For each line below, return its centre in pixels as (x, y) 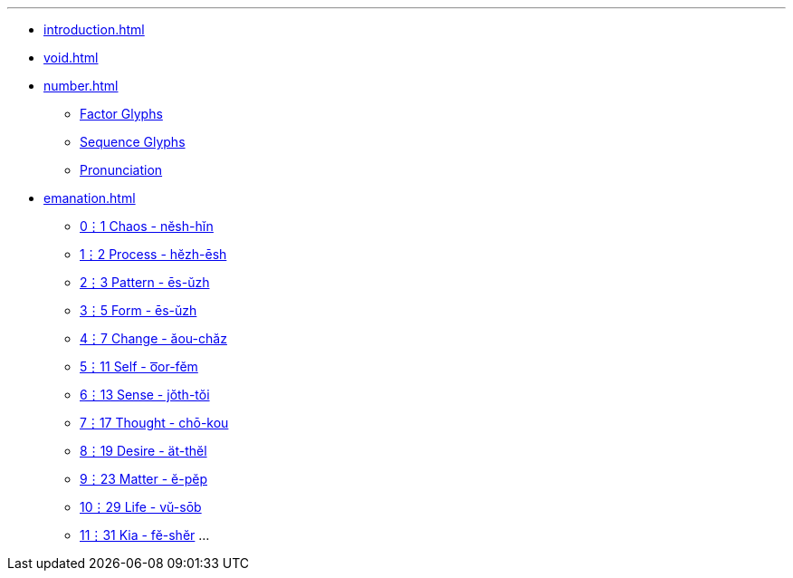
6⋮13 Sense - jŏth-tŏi (145, 395)
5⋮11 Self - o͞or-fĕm (139, 366)
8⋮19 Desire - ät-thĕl (143, 451)
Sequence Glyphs (133, 142)
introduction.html (94, 29)
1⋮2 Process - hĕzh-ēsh (153, 254)
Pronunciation (121, 170)
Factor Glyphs (121, 114)
